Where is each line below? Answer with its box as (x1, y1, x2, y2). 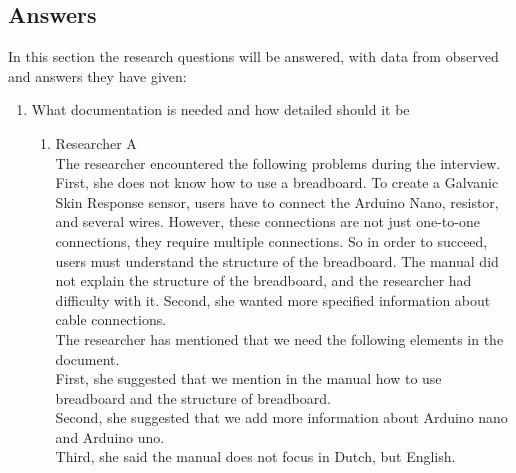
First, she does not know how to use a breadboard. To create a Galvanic (55, 172, 499, 193)
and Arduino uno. (55, 426, 165, 447)
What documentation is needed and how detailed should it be (31, 99, 410, 120)
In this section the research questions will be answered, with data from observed (8, 46, 499, 67)
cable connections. (55, 309, 167, 330)
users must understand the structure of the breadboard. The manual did (55, 250, 499, 271)
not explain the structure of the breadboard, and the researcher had (55, 270, 472, 291)
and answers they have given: (8, 65, 187, 86)
